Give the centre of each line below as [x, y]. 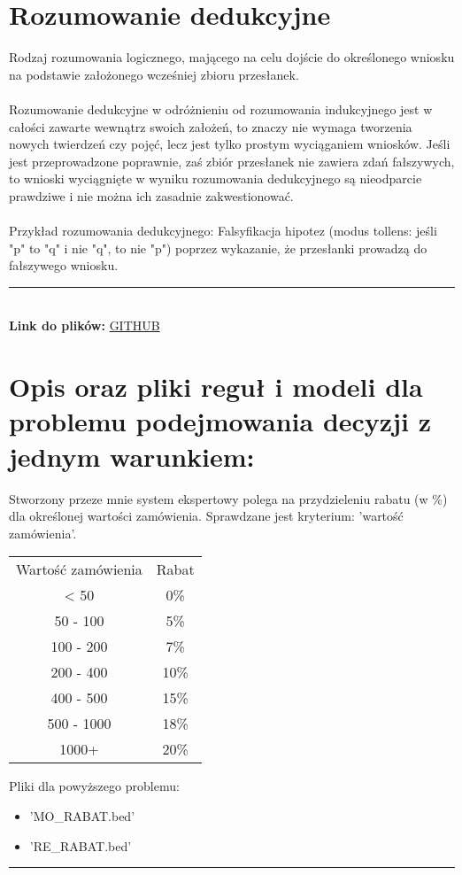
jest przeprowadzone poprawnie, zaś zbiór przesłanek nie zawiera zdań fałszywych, [232, 161]
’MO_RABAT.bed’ [82, 815]
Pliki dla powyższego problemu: [94, 786]
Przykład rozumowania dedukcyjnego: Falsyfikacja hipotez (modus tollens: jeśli [223, 231]
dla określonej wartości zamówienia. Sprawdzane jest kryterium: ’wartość [206, 516]
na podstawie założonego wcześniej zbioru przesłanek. [154, 74]
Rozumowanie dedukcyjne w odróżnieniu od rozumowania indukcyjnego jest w [221, 108]
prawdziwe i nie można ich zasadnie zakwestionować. [151, 195]
